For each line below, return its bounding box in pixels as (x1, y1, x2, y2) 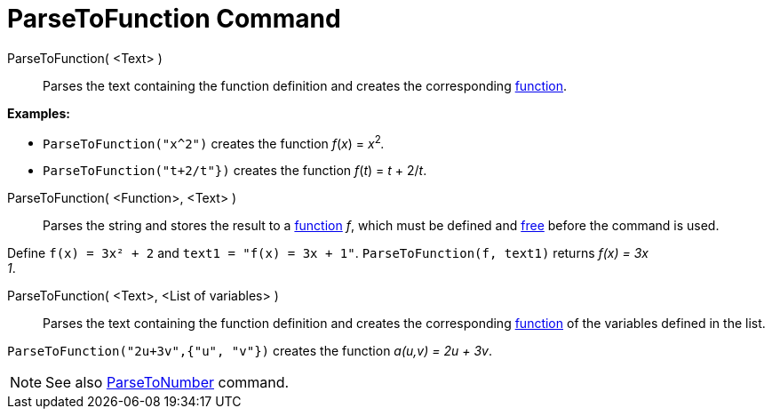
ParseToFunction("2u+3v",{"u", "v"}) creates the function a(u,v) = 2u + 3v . (7, 343, 492, 359)
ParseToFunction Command (7, 4, 341, 34)
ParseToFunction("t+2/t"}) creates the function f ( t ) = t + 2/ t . (43, 163, 427, 179)
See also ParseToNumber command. (45, 373, 290, 392)
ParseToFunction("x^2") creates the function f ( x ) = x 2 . (43, 132, 385, 151)
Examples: (7, 105, 70, 121)
